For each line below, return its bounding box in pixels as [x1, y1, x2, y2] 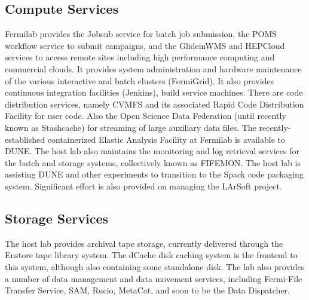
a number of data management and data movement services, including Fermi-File [5, 272, 302, 284]
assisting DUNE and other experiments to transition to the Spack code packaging [5, 168, 304, 180]
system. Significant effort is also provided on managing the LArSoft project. [5, 179, 282, 192]
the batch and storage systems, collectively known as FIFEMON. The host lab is [5, 156, 301, 169]
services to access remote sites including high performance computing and [5, 51, 275, 63]
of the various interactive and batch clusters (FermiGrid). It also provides [5, 74, 274, 87]
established [5, 133, 45, 145]
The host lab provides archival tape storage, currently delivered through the [5, 237, 283, 249]
